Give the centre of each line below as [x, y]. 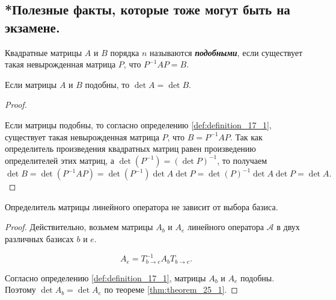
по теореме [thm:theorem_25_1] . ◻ [171, 289]
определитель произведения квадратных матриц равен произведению [130, 148]
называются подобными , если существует [226, 52]
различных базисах [39, 239]
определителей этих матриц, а [60, 160]
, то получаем [242, 160]
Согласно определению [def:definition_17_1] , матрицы [105, 277]
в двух [288, 227]
